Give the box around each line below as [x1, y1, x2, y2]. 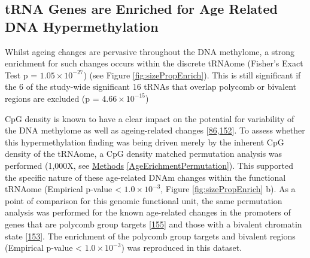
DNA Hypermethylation [5, 17, 159, 35]
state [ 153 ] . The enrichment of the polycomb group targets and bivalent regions [5, 229, 296, 242]
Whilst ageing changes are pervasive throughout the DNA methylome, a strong [5, 45, 295, 57]
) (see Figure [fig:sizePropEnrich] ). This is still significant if [83, 68, 301, 81]
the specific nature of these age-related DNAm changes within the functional [5, 171, 286, 183]
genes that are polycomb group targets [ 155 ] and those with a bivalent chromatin [5, 217, 302, 230]
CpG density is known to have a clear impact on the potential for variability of [5, 112, 294, 125]
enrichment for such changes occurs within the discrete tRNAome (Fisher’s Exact [5, 57, 303, 69]
